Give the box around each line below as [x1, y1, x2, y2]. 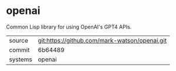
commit [9, 45, 30, 54]
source [9, 36, 28, 44]
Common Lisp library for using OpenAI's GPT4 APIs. [6, 23, 132, 30]
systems [9, 55, 32, 63]
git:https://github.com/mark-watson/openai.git [38, 36, 167, 44]
